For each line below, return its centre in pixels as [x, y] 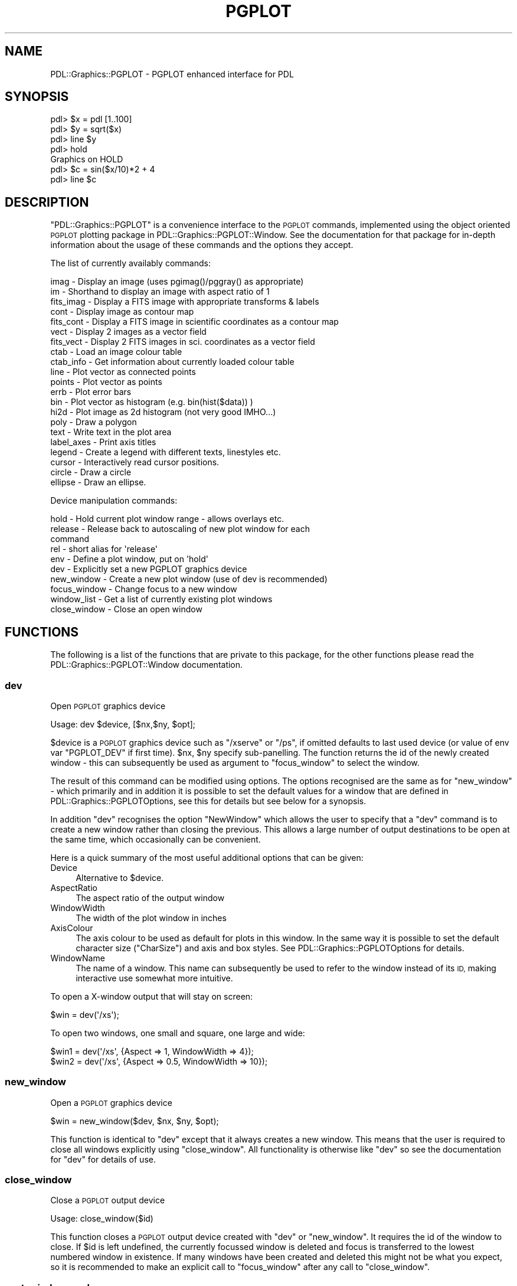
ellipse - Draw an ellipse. [98, 482]
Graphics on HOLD [87, 159]
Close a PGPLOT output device [108, 1200]
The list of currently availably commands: [130, 263]
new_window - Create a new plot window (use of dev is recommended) [189, 579]
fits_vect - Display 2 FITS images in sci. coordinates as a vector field [183, 342]
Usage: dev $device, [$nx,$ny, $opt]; [123, 724]
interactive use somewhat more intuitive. [154, 978]
